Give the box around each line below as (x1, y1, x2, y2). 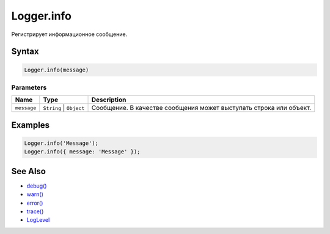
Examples (11, 120, 50, 130)
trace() (26, 208, 44, 215)
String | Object (43, 104, 85, 112)
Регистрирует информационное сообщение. (11, 31, 128, 38)
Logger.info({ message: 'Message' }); (24, 148, 141, 155)
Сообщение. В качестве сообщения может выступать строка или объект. (91, 104, 312, 112)
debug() (26, 182, 47, 189)
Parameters (11, 83, 47, 92)
